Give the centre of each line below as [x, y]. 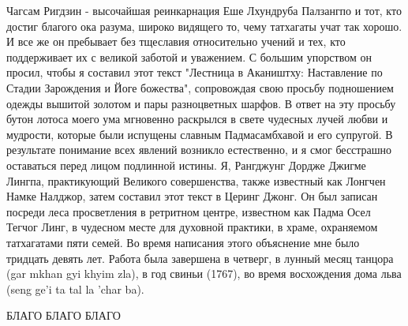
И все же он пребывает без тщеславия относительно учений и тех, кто [176, 41]
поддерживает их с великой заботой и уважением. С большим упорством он [189, 56]
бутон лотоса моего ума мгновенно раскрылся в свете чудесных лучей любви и [197, 119]
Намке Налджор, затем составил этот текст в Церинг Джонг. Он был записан [192, 196]
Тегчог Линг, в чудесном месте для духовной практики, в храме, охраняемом [192, 227]
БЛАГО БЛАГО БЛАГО [64, 315]
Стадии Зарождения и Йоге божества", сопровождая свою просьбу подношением [200, 87]
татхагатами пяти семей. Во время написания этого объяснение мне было [183, 242]
